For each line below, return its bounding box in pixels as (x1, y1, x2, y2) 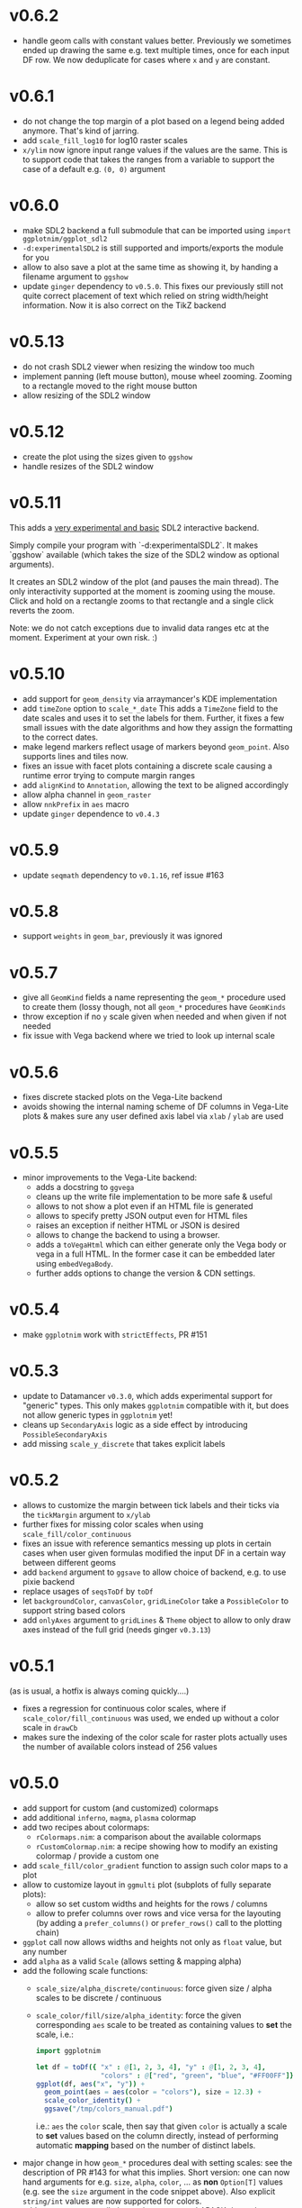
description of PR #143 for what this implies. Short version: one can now (22, 2167, 290, 2178)
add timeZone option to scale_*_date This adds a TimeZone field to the (22, 703, 279, 713)
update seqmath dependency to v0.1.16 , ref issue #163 (22, 869, 225, 880)
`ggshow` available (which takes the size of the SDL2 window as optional (9, 549, 280, 559)
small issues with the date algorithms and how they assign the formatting (22, 722, 294, 732)
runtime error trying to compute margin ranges (22, 769, 196, 780)
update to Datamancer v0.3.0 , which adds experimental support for (22, 1391, 273, 1402)
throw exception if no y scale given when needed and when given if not (22, 1011, 288, 1022)
